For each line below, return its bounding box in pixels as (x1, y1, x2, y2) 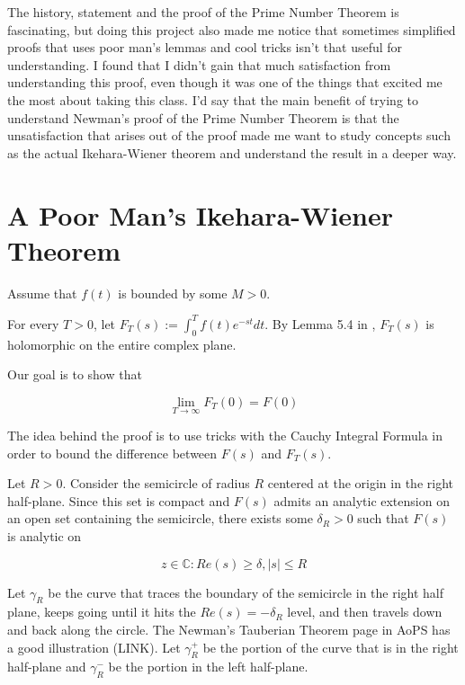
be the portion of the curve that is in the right (202, 637, 459, 656)
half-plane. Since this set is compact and (7, 491, 230, 510)
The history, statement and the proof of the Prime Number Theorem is (7, 3, 399, 21)
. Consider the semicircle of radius (62, 474, 250, 493)
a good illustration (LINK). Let (7, 637, 181, 656)
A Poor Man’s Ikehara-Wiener (7, 196, 393, 233)
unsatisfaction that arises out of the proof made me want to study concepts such (7, 126, 451, 145)
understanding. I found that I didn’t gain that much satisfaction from (7, 55, 391, 74)
